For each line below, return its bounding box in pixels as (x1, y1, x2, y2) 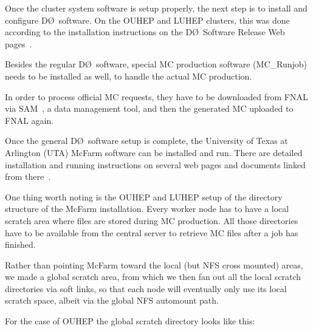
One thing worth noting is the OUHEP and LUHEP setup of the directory (5, 190, 283, 203)
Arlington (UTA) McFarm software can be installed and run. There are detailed (5, 146, 303, 159)
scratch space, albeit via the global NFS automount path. (5, 294, 219, 307)
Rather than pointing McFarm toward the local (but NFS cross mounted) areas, (5, 258, 303, 271)
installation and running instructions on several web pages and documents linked (5, 158, 306, 171)
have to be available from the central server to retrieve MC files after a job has (5, 226, 298, 239)
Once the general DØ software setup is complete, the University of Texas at (5, 134, 288, 147)
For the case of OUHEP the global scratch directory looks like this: (5, 315, 255, 327)
